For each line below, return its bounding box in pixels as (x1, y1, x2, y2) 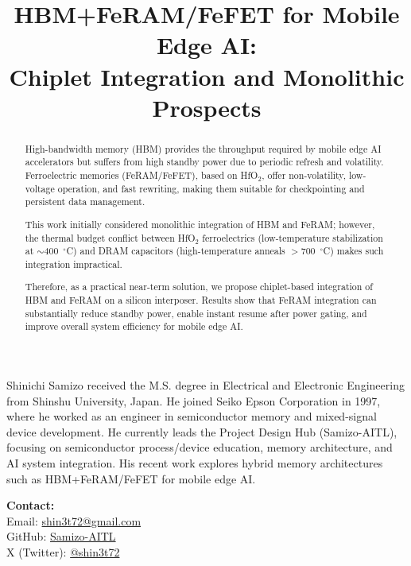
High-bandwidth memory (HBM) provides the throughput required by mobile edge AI (25, 141, 382, 155)
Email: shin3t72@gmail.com (6, 512, 142, 529)
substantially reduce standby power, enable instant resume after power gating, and (25, 306, 367, 320)
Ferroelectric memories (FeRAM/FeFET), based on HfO (25, 169, 258, 182)
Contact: (6, 497, 55, 514)
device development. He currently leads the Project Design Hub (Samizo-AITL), (6, 423, 397, 440)
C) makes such (323, 244, 384, 258)
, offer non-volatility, (262, 169, 346, 182)
